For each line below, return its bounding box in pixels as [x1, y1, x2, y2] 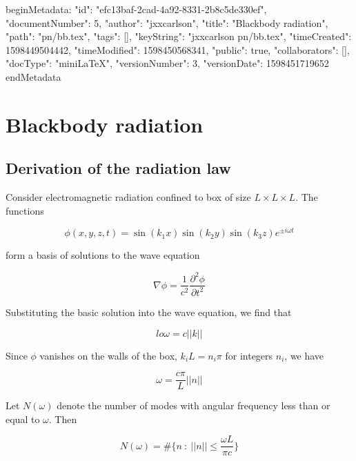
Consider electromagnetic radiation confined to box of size [6, 190, 251, 204]
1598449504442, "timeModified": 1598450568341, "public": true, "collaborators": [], [6, 42, 350, 57]
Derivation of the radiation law [6, 157, 231, 179]
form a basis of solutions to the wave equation [6, 248, 200, 262]
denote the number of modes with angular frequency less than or [57, 398, 330, 413]
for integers [225, 348, 273, 362]
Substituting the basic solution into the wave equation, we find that [6, 304, 292, 319]
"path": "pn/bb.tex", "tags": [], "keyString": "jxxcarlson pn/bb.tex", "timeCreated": [6, 29, 352, 43]
